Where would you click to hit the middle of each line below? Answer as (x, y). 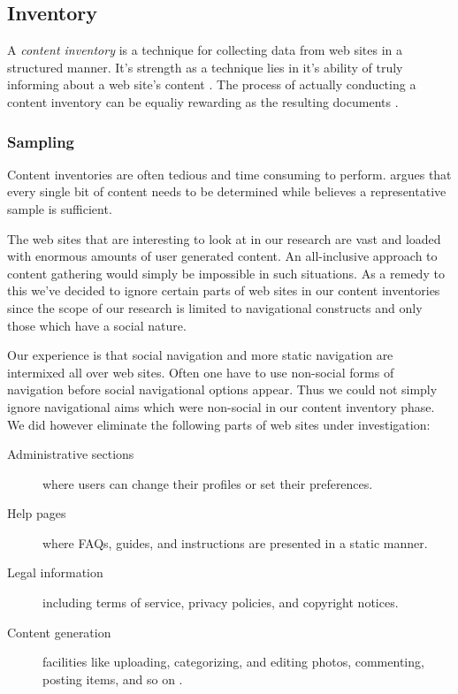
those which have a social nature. (97, 325)
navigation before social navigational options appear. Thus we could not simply (222, 389)
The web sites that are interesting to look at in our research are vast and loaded (224, 238)
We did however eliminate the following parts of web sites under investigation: (219, 424)
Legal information (55, 572)
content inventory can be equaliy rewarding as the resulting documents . (203, 101)
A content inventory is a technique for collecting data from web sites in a (205, 50)
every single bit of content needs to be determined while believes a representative (227, 191)
